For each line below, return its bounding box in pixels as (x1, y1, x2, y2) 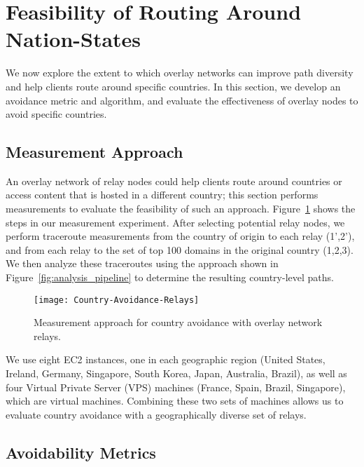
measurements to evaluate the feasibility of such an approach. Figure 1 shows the (6, 201, 356, 216)
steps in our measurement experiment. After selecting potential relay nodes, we (6, 215, 345, 229)
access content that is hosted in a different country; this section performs (6, 187, 318, 202)
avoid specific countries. (6, 107, 107, 121)
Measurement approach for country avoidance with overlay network (34, 315, 323, 330)
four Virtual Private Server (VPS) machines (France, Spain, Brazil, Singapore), (6, 379, 346, 394)
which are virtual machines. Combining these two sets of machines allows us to (6, 393, 344, 408)
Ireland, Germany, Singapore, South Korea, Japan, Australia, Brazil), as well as (6, 366, 347, 381)
